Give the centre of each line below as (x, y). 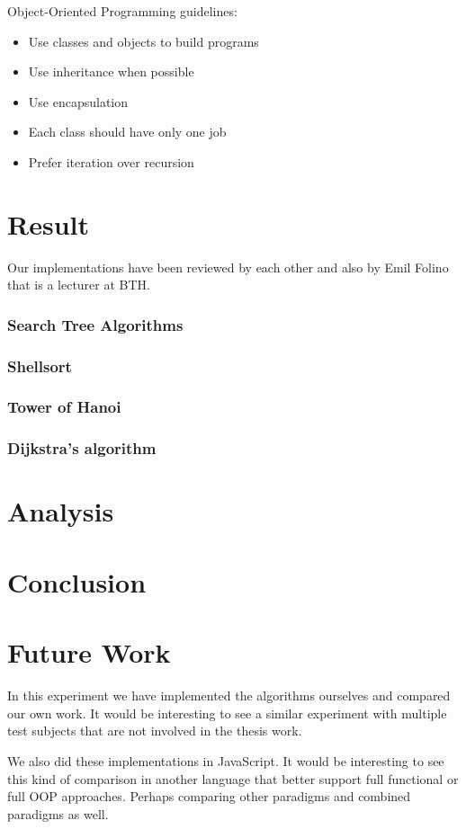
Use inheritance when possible (111, 71)
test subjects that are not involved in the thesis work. (155, 731)
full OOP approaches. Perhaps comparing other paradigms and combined (209, 796)
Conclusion (77, 581)
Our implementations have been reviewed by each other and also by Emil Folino (228, 267)
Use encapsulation (78, 101)
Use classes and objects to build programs (143, 41)
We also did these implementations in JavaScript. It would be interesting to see (226, 760)
